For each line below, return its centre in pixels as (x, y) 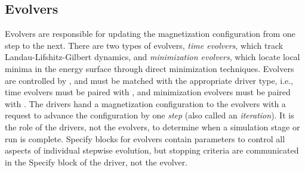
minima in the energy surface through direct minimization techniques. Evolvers (150, 68)
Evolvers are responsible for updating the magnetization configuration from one (150, 34)
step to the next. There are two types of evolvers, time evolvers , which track (144, 45)
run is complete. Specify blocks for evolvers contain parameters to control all (145, 138)
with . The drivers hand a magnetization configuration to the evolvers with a (145, 103)
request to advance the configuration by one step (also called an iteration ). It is (150, 115)
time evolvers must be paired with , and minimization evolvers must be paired (148, 92)
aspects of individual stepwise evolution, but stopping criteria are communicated (152, 150)
